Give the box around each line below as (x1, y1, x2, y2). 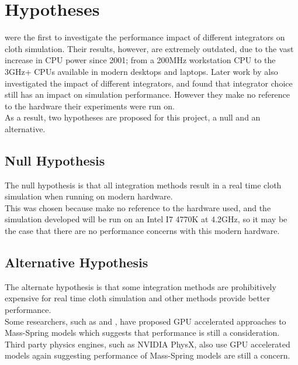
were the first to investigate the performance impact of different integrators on (5, 31, 285, 43)
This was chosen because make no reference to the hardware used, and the (5, 201, 271, 214)
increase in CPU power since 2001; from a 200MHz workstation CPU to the (5, 54, 276, 66)
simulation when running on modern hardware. (5, 190, 173, 202)
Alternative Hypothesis (5, 253, 148, 271)
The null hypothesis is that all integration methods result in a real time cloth (5, 178, 282, 191)
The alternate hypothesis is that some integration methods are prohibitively (5, 280, 276, 292)
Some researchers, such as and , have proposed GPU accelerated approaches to (5, 315, 286, 327)
